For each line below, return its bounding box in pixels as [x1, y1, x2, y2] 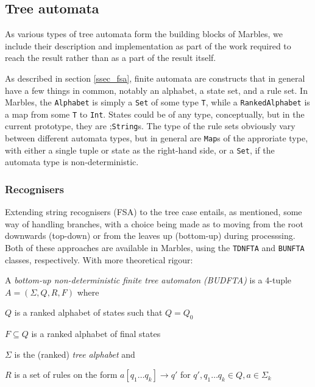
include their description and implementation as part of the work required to [5, 39, 291, 52]
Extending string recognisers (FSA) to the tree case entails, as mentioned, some [5, 205, 302, 218]
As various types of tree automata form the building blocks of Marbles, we [5, 27, 283, 40]
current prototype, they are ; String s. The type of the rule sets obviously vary [5, 119, 296, 132]
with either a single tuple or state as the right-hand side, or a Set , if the [5, 143, 275, 156]
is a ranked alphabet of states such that [14, 306, 163, 319]
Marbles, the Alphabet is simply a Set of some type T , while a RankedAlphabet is [5, 96, 310, 108]
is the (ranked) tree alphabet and [14, 347, 135, 360]
